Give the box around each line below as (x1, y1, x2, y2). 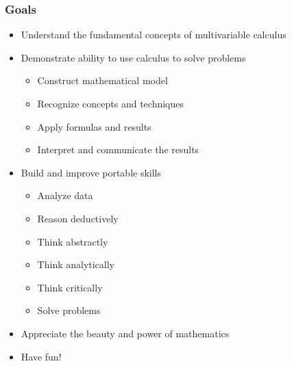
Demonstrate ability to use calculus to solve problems (21, 50, 246, 64)
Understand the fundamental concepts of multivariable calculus (21, 27, 287, 42)
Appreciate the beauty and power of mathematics (21, 326, 230, 340)
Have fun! (21, 349, 62, 363)
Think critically (37, 280, 103, 294)
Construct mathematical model (37, 73, 168, 88)
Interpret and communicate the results (37, 142, 199, 157)
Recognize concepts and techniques (37, 96, 184, 110)
